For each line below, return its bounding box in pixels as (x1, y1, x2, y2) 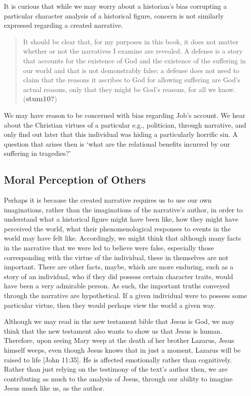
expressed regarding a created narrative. (4, 20, 123, 30)
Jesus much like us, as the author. (4, 383, 105, 393)
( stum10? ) (23, 94, 57, 104)
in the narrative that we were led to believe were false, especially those (4, 243, 214, 253)
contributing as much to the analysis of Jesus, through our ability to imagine (4, 373, 233, 383)
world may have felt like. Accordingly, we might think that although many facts (4, 233, 241, 243)
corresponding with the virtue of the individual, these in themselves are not (4, 252, 229, 262)
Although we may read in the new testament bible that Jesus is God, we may (4, 316, 234, 326)
